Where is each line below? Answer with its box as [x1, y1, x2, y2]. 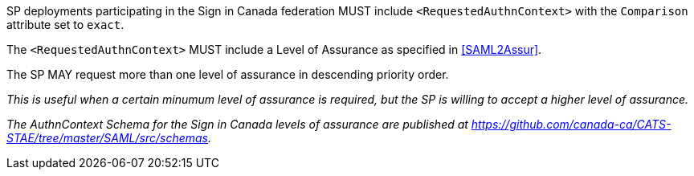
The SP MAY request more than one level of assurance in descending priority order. [6, 68, 449, 81]
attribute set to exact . [6, 18, 125, 31]
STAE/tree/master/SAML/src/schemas [6, 131, 208, 145]
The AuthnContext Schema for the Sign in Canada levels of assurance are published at [6, 117, 468, 131]
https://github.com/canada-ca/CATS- [471, 117, 672, 131]
